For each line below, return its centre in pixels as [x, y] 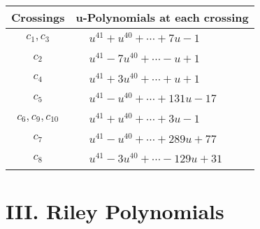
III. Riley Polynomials [115, 210]
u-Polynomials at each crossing [162, 17]
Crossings [38, 17]
